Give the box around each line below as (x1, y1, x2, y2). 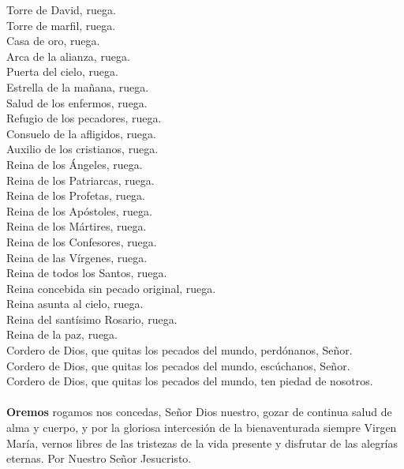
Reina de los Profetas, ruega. (6, 187, 146, 204)
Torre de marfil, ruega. (6, 17, 116, 33)
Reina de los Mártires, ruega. (6, 218, 147, 234)
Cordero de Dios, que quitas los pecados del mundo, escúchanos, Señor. (6, 357, 350, 373)
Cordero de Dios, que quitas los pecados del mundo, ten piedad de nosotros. (6, 373, 373, 389)
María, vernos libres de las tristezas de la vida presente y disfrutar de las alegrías (6, 434, 398, 451)
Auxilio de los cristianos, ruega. (6, 141, 159, 157)
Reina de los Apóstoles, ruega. (6, 202, 152, 219)
